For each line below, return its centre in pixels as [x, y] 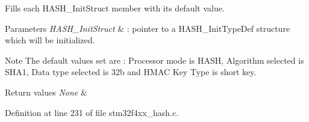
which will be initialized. [50, 40]
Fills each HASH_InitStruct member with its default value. [115, 8]
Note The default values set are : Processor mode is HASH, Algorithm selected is [154, 60]
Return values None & [46, 92]
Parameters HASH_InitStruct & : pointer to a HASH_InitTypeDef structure [148, 28]
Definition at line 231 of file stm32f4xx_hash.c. [92, 112]
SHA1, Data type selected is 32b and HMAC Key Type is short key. [131, 72]
